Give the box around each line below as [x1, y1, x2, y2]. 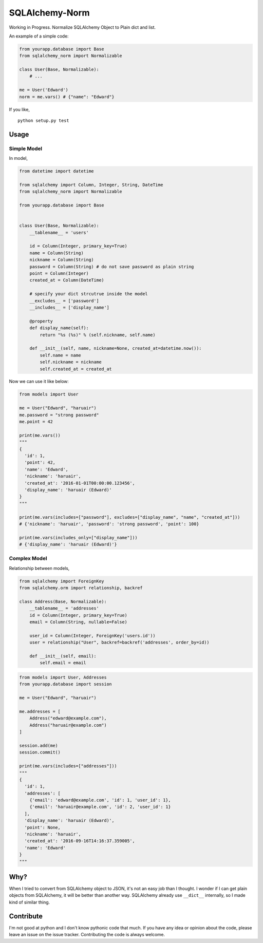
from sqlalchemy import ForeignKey [19, 578, 104, 584]
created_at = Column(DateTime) [29, 278, 104, 283]
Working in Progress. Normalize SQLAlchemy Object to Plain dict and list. [9, 24, 156, 30]
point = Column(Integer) [29, 271, 89, 276]
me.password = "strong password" [19, 412, 99, 417]
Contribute [9, 912, 43, 920]
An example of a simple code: [9, 33, 69, 39]
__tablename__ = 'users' [29, 229, 89, 235]
